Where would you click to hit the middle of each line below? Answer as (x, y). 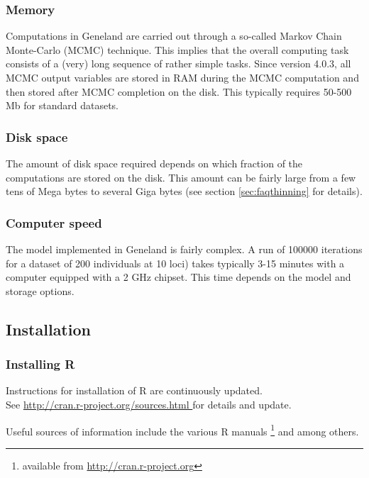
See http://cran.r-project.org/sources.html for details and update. (149, 404)
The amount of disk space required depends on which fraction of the (154, 163)
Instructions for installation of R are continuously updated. (134, 390)
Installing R (40, 364)
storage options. (40, 290)
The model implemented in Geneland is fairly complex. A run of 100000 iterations (184, 249)
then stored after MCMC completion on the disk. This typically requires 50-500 (179, 91)
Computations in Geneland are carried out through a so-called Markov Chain (174, 36)
